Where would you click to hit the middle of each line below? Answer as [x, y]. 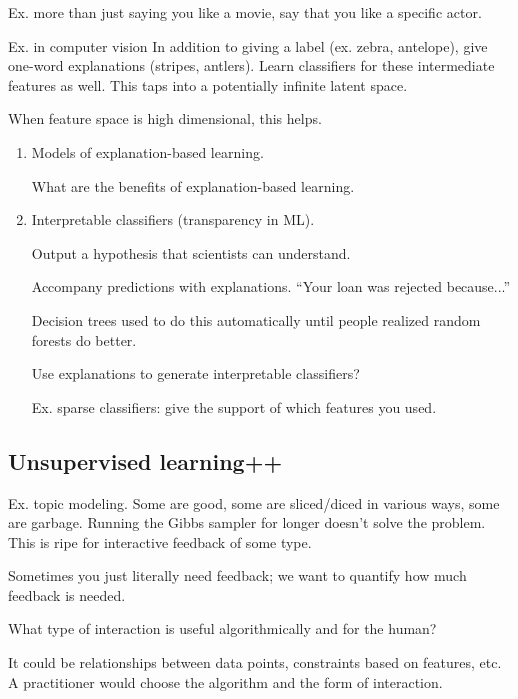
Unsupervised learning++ [145, 460]
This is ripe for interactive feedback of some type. [160, 541]
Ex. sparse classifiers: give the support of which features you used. [234, 406]
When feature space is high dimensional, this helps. [165, 118]
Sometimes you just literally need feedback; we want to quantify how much [237, 575]
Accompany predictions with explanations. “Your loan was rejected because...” [271, 286]
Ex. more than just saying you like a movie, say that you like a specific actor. [245, 12]
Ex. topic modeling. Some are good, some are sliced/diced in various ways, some [254, 502]
